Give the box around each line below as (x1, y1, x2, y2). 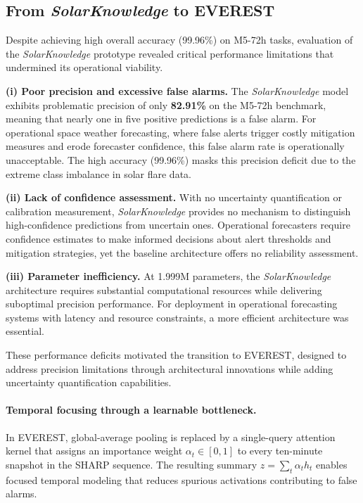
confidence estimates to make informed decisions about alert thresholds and (6, 231, 331, 246)
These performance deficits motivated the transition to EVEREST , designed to (6, 348, 347, 362)
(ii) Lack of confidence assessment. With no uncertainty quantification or (6, 190, 342, 205)
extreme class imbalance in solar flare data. (6, 166, 191, 181)
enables (316, 457, 348, 471)
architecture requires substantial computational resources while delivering (6, 282, 322, 297)
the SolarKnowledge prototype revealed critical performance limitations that (6, 46, 334, 61)
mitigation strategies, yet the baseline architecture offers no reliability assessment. (6, 245, 359, 260)
